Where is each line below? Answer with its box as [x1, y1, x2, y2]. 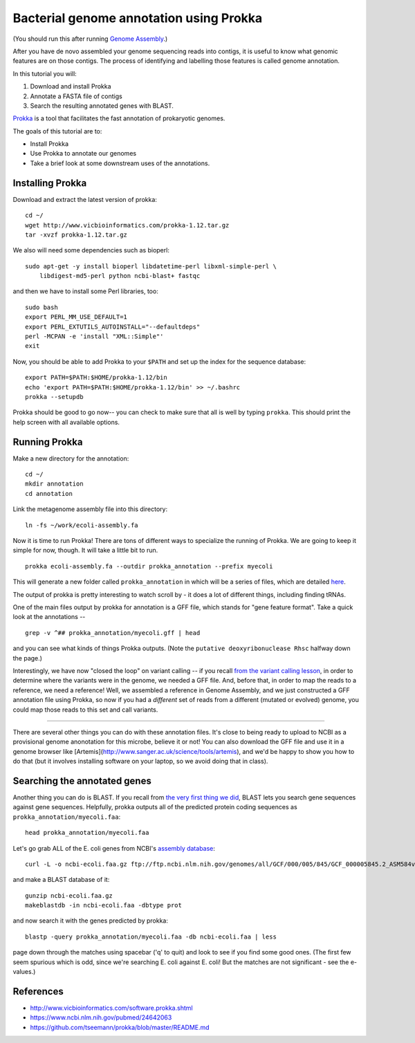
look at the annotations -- [12, 613, 86, 621]
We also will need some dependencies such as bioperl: [12, 246, 169, 255]
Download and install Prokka [30, 82, 111, 91]
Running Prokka [12, 436, 83, 447]
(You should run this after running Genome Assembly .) [12, 35, 168, 43]
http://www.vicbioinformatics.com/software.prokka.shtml [30, 1004, 193, 1012]
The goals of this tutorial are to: [12, 127, 102, 135]
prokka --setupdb [25, 393, 84, 400]
